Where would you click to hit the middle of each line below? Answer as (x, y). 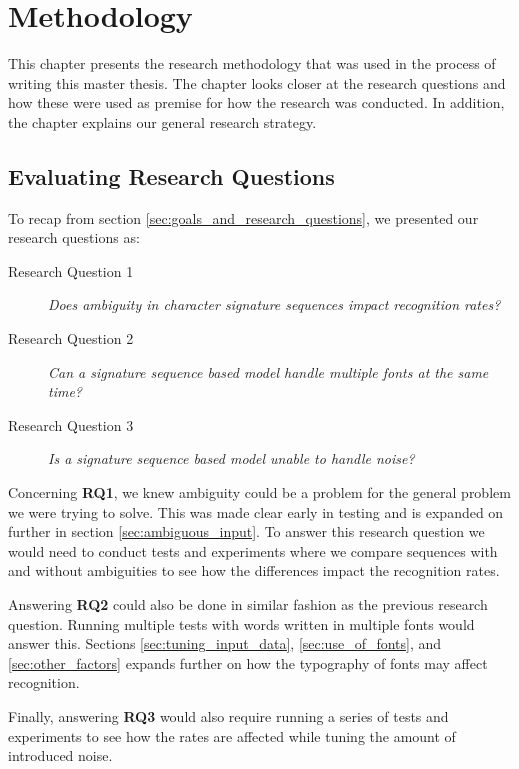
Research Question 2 (71, 338)
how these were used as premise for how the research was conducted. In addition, (256, 102)
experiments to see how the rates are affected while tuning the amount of (232, 735)
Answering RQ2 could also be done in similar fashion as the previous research (248, 604)
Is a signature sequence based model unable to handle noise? (231, 458)
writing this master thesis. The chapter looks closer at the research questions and (257, 82)
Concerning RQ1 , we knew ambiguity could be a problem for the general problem (259, 492)
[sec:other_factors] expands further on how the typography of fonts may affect (248, 662)
